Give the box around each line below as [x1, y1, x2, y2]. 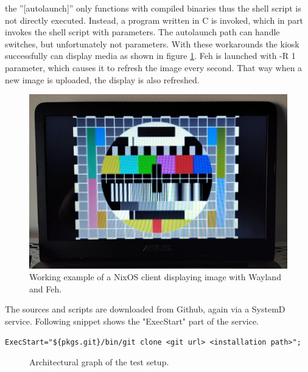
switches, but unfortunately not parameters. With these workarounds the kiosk [5, 37, 299, 50]
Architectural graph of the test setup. [29, 356, 169, 368]
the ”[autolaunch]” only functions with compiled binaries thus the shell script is [5, 2, 301, 14]
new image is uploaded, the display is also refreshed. [5, 73, 200, 86]
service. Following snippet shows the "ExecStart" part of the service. [5, 314, 259, 327]
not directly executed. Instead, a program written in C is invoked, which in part [5, 13, 303, 26]
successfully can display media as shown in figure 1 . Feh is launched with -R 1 [5, 49, 296, 62]
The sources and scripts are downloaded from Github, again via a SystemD [5, 303, 285, 315]
